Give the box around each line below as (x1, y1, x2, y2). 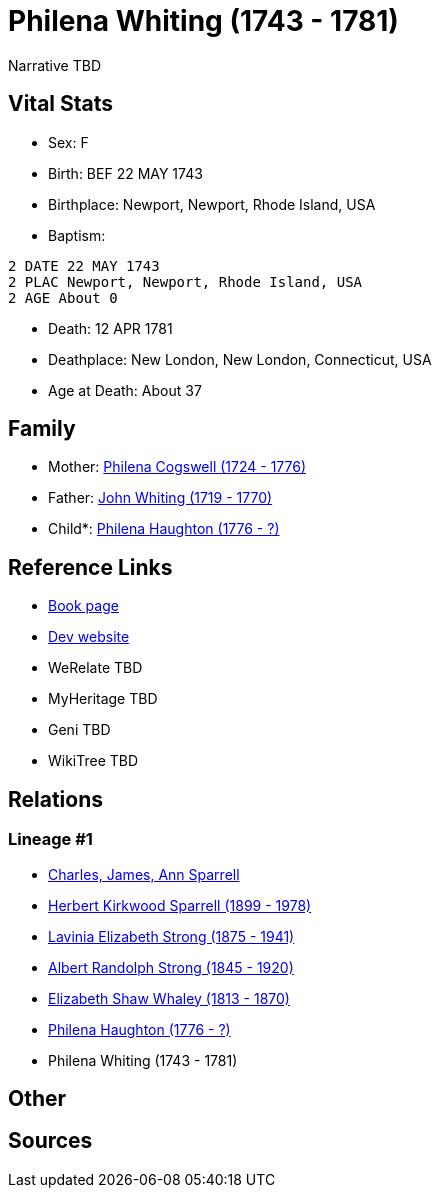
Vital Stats (8, 91, 114, 117)
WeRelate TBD (48, 659, 143, 677)
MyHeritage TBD (48, 690, 158, 708)
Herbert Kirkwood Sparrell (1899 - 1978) (48, 896, 312, 914)
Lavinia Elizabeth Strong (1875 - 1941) (48, 927, 295, 945)
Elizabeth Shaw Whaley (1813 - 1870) (48, 989, 290, 1007)
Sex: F (48, 133, 89, 151)
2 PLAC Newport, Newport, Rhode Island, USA (8, 273, 363, 290)
